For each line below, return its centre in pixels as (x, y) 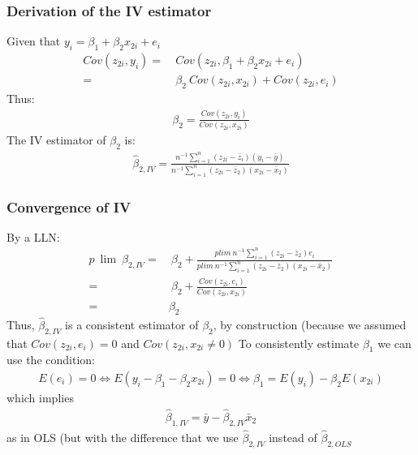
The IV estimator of (56, 140)
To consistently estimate (299, 343)
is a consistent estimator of (132, 324)
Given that (34, 41)
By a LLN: (33, 236)
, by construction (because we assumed (310, 324)
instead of (293, 437)
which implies (40, 398)
